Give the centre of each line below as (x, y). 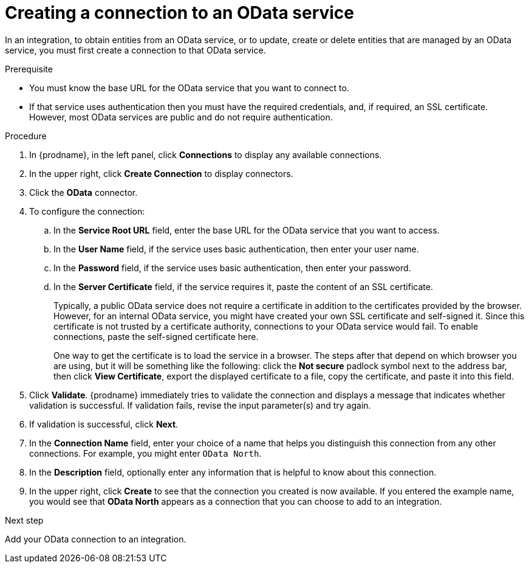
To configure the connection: (87, 211)
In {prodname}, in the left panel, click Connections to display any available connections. (206, 154)
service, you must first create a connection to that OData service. (135, 50)
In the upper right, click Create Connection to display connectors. (161, 173)
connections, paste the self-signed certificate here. (156, 336)
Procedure (26, 136)
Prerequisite (29, 69)
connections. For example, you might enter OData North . (145, 453)
